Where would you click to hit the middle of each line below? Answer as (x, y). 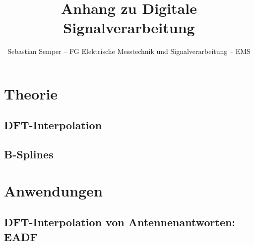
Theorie (31, 93)
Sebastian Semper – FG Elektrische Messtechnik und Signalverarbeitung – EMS (129, 51)
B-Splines (29, 154)
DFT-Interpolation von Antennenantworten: (120, 222)
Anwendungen (53, 190)
